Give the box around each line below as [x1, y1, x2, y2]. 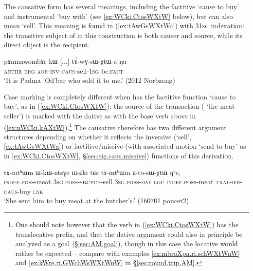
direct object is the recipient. [4, 39, 90, 50]
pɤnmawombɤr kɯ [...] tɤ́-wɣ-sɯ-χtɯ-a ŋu [4, 56, 126, 66]
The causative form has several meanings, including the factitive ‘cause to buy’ [4, 1, 239, 11]
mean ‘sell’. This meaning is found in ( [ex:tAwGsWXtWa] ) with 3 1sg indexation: [4, 20, 244, 31]
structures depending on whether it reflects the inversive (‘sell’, [4, 131, 192, 141]
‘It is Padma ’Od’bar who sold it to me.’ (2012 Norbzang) [4, 75, 175, 85]
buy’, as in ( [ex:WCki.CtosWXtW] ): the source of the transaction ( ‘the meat [4, 101, 235, 111]
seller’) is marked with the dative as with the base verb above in [4, 110, 196, 120]
